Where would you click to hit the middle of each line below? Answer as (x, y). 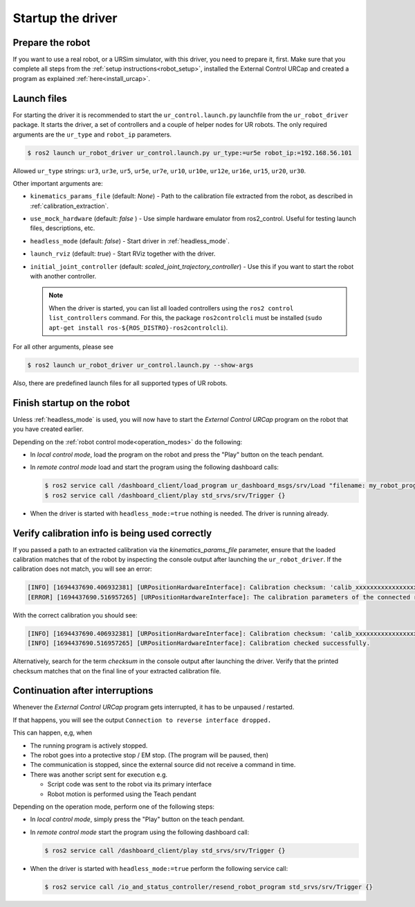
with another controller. (63, 276)
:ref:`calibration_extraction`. (70, 206)
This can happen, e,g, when (53, 733)
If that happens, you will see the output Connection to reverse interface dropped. (142, 720)
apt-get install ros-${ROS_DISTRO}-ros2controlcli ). (138, 327)
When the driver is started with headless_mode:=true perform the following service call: (159, 868)
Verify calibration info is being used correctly (112, 533)
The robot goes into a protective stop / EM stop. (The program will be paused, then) (149, 755)
